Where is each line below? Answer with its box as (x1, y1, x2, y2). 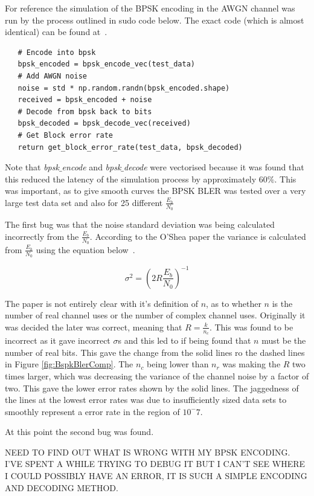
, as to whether (206, 297, 261, 309)
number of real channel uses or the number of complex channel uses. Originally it (5, 309, 306, 321)
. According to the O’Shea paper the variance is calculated (89, 230, 306, 242)
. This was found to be (209, 320, 293, 333)
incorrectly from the (5, 230, 79, 242)
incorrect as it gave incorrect (5, 334, 111, 347)
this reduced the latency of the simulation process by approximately (5, 172, 257, 185)
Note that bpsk (5, 161, 59, 173)
